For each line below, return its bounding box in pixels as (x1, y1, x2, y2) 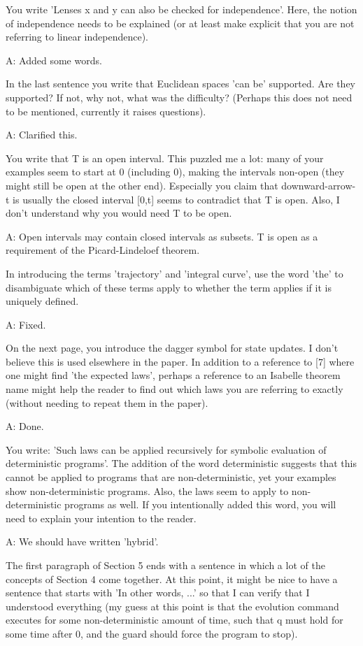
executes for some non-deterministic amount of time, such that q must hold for (6, 612, 343, 627)
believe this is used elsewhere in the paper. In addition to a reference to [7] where (6, 354, 355, 368)
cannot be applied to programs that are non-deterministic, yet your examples (6, 470, 336, 484)
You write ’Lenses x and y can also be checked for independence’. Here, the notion (6, 2, 357, 16)
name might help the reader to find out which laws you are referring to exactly (6, 382, 343, 396)
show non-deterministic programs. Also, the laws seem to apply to (6, 483, 289, 498)
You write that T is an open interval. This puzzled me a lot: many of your (6, 150, 324, 165)
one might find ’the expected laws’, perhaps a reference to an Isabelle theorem (6, 368, 341, 382)
